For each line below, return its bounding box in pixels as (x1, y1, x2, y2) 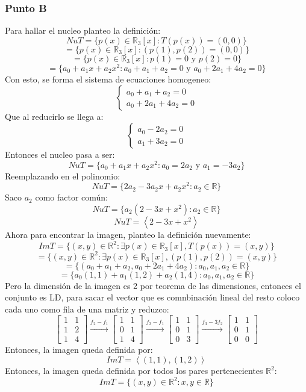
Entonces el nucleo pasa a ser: (5, 148, 115, 161)
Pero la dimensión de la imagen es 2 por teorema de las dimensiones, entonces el (5, 279, 301, 291)
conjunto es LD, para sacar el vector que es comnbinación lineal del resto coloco (5, 291, 300, 303)
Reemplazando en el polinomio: (5, 169, 120, 182)
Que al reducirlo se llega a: (5, 110, 104, 123)
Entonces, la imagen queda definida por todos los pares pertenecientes (5, 364, 263, 377)
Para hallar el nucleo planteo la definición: (5, 24, 161, 37)
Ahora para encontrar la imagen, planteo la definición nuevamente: (5, 228, 251, 241)
